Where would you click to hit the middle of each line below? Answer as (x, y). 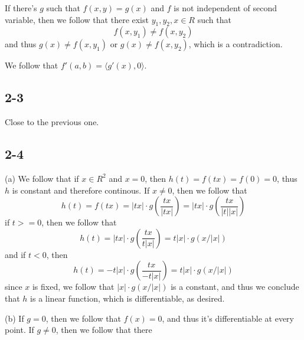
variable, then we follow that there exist (77, 19)
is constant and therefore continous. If (81, 190)
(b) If (14, 318)
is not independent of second (225, 8)
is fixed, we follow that (73, 287)
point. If (19, 330)
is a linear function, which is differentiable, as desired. (128, 298)
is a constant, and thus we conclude (235, 287)
